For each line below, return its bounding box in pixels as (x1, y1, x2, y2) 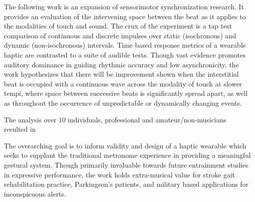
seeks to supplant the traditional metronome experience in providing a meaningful (4, 150, 251, 160)
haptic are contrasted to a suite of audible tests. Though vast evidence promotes (4, 49, 246, 59)
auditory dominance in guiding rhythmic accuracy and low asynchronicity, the (4, 59, 239, 69)
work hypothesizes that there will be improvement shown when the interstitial (4, 69, 239, 79)
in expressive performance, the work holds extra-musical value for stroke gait (4, 169, 235, 179)
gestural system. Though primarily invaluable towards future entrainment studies (4, 159, 249, 170)
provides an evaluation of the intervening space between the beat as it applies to (4, 11, 246, 21)
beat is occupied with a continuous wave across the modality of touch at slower (4, 78, 242, 88)
